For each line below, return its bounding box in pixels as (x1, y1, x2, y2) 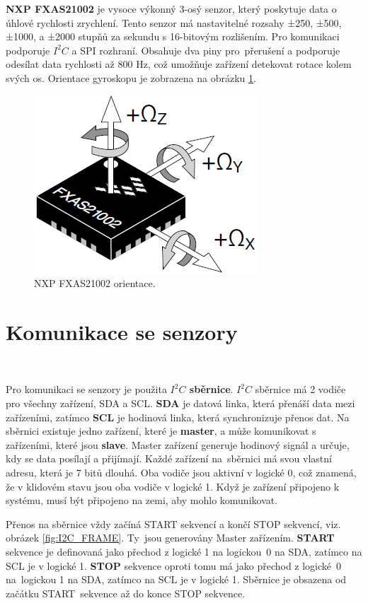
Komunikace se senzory (6, 317, 238, 346)
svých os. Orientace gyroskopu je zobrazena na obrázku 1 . (6, 70, 256, 85)
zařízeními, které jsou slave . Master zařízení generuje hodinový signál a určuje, (6, 437, 350, 452)
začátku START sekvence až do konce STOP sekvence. (6, 585, 246, 600)
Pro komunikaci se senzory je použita (6, 382, 167, 397)
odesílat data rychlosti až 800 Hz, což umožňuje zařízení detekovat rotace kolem (6, 57, 352, 71)
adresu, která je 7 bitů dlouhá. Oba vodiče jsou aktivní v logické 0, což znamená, (6, 465, 357, 480)
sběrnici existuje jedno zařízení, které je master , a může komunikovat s (6, 423, 316, 438)
